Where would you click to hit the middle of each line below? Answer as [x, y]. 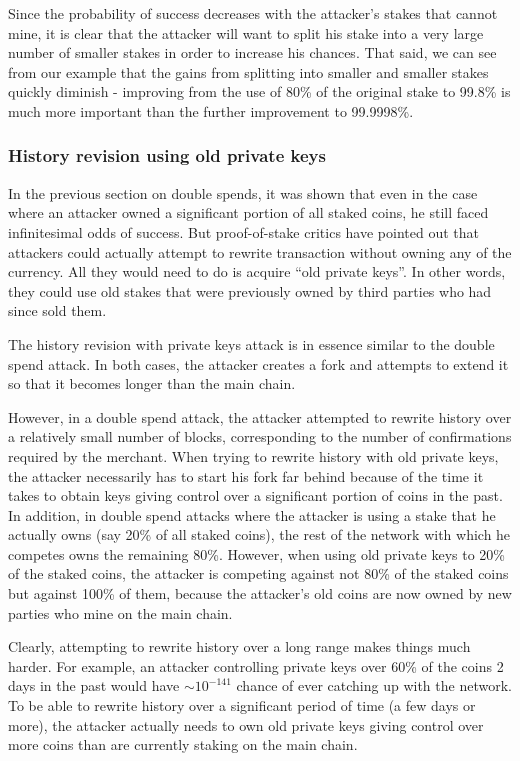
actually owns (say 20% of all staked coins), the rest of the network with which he [259, 534]
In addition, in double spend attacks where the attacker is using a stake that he [252, 514]
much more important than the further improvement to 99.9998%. [211, 110]
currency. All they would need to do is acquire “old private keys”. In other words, [257, 271]
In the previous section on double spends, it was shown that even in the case [243, 192]
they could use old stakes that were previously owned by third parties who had [250, 290]
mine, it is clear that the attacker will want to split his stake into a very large [246, 32]
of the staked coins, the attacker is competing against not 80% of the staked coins [258, 573]
